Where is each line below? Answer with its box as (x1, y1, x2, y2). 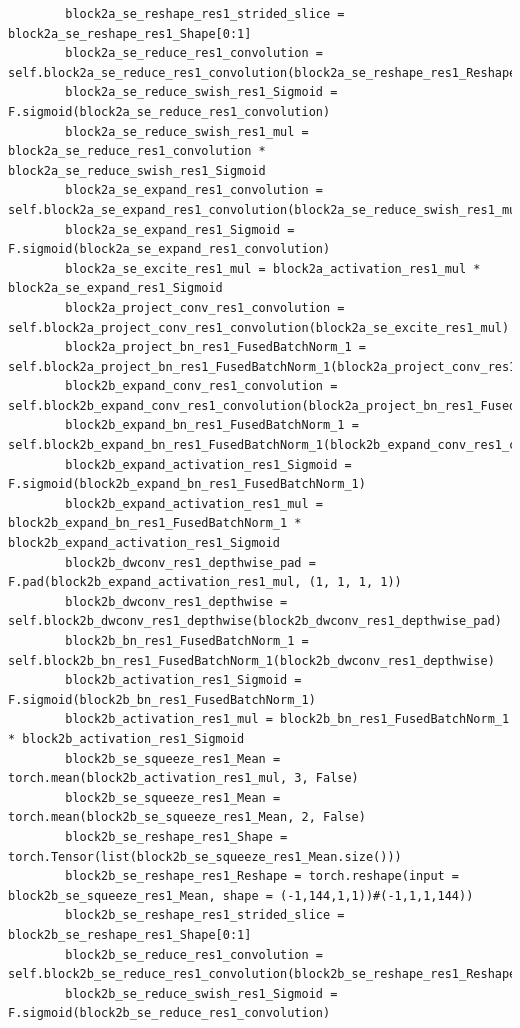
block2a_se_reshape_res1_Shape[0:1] (8, 26, 252, 41)
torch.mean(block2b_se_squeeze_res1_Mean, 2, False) (8, 810, 366, 825)
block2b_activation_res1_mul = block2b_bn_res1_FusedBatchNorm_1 (65, 712, 510, 727)
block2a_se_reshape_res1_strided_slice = (65, 7, 345, 21)
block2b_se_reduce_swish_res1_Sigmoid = (65, 986, 338, 1001)
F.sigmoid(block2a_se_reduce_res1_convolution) (8, 104, 331, 119)
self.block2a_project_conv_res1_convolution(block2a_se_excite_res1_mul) (8, 320, 510, 335)
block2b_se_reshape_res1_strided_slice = (65, 908, 345, 923)
